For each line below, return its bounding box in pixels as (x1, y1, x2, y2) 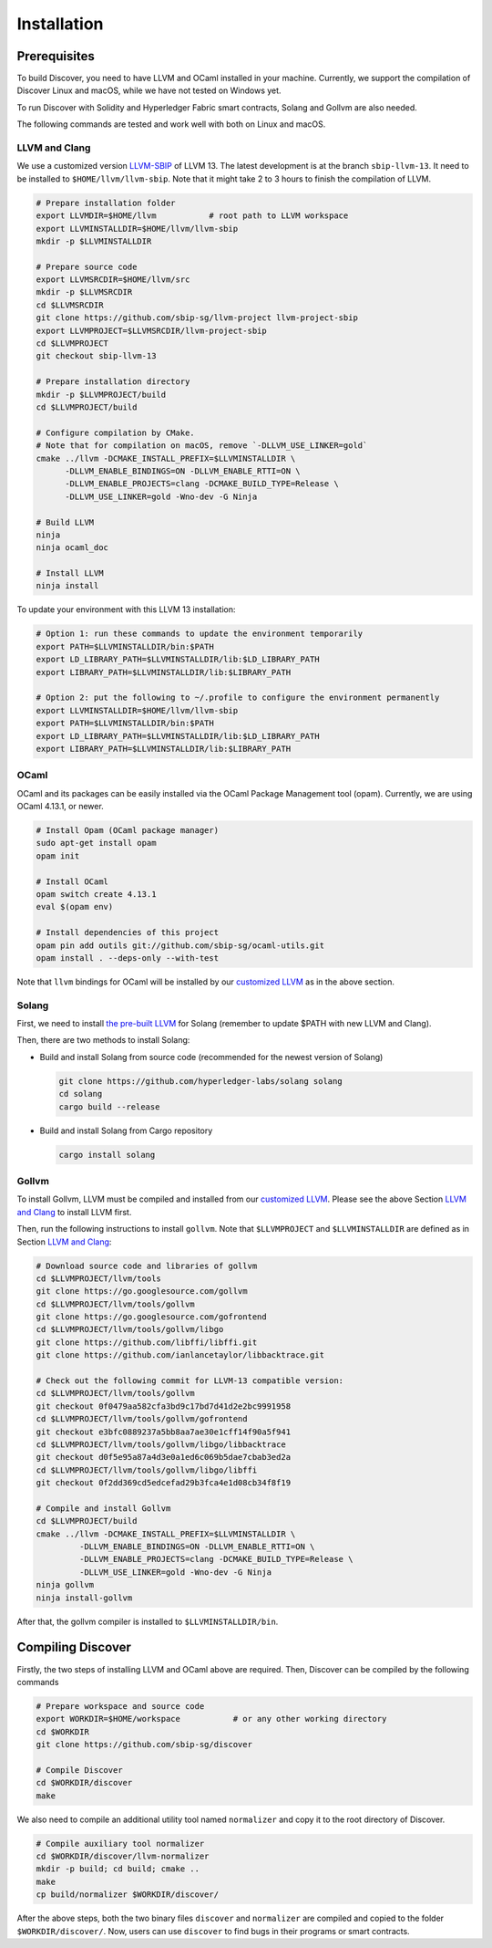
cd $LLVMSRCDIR (36, 299, 104, 310)
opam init (36, 850, 80, 861)
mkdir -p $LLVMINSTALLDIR (36, 235, 152, 246)
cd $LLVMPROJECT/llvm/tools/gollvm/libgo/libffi (36, 1464, 258, 1475)
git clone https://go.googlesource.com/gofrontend (36, 1312, 268, 1322)
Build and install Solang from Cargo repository (39, 1125, 213, 1136)
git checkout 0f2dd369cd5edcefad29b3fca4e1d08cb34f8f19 (36, 1478, 292, 1488)
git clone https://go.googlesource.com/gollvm (36, 1287, 248, 1297)
